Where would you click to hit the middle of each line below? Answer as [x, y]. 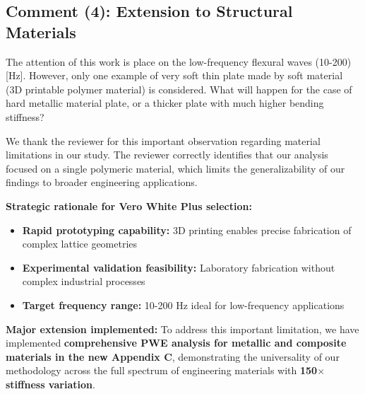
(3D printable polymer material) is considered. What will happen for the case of [179, 89]
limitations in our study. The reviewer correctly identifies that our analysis [167, 155]
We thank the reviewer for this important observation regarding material [163, 140]
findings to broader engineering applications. [102, 182]
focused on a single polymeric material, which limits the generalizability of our [175, 168]
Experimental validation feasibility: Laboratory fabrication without [179, 267]
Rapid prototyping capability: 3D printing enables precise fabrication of [187, 230]
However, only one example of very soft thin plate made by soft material [186, 75]
